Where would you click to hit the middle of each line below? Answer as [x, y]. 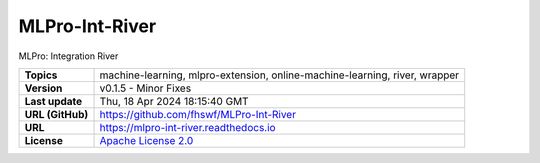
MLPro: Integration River [68, 56]
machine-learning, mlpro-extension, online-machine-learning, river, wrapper [279, 75]
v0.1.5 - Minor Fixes [145, 88]
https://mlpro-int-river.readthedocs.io [187, 127]
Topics [41, 75]
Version [43, 88]
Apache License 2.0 [146, 140]
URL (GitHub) [56, 114]
